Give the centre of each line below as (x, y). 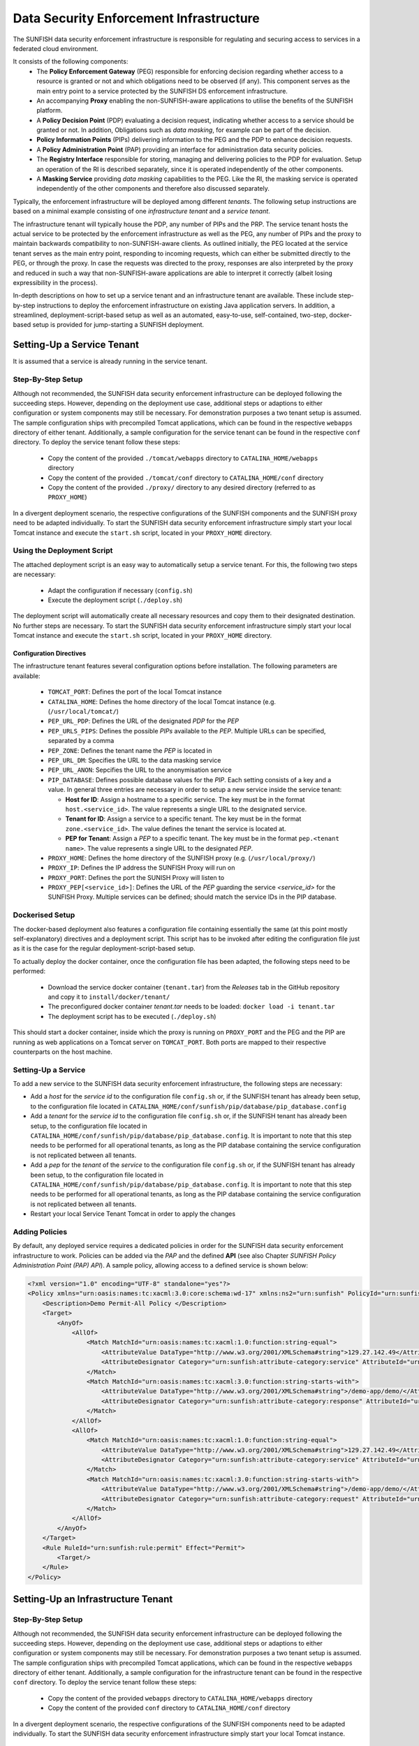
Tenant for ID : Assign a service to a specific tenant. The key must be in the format (183, 819)
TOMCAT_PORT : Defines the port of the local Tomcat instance (135, 692)
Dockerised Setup (44, 915)
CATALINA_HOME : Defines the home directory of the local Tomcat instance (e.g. (162, 701)
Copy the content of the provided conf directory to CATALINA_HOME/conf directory (169, 1708)
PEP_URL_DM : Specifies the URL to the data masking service (134, 760)
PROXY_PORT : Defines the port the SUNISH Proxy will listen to (136, 877)
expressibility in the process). (55, 282)
